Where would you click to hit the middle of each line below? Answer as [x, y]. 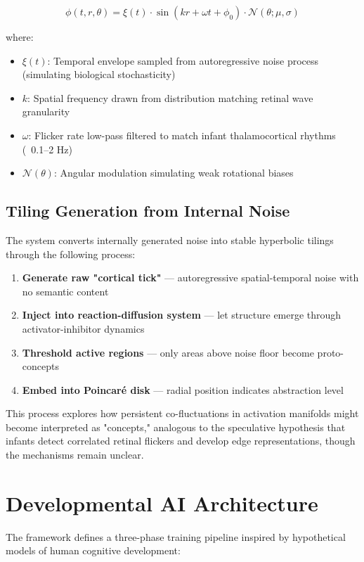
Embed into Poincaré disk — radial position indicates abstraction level [183, 389]
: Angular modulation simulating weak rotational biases [174, 173]
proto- [330, 352]
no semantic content [65, 291]
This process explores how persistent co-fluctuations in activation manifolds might [182, 413]
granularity [46, 111]
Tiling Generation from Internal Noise [148, 211]
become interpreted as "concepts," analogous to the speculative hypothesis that [176, 427]
